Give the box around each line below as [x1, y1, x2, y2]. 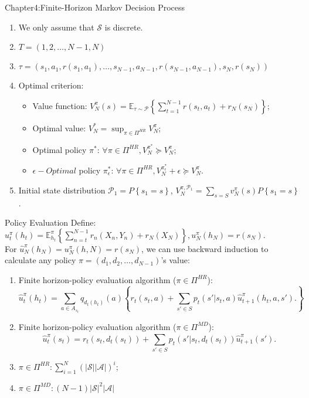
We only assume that [18, 21, 94, 33]
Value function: [32, 99, 87, 111]
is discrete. [104, 21, 143, 33]
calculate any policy [5, 254, 76, 266]
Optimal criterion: [18, 79, 84, 91]
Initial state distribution [18, 183, 106, 196]
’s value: [161, 254, 190, 266]
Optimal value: [32, 121, 86, 134]
